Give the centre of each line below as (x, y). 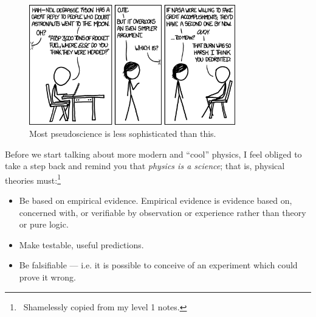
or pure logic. (44, 224)
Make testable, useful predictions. (81, 244)
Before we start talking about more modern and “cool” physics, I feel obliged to (153, 154)
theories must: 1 (33, 179)
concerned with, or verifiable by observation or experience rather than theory (163, 212)
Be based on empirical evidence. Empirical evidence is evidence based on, (156, 200)
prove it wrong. (47, 277)
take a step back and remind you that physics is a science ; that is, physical (145, 166)
